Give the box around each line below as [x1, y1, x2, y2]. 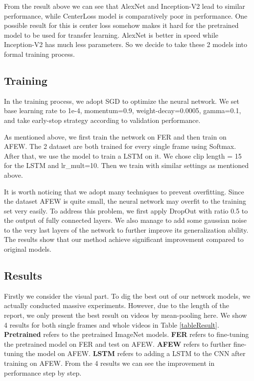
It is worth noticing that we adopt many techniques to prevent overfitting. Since [4, 186, 244, 196]
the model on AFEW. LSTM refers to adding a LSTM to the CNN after [25, 348, 246, 358]
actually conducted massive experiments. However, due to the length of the [4, 300, 229, 310]
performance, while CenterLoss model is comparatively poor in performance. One [4, 10, 248, 21]
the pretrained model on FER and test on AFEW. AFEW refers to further [4, 338, 231, 349]
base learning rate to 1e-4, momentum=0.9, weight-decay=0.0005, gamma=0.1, [4, 105, 241, 116]
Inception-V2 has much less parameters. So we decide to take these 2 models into [4, 39, 248, 49]
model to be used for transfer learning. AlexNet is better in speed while [4, 29, 219, 40]
